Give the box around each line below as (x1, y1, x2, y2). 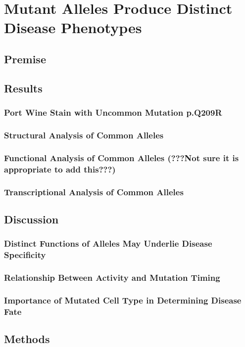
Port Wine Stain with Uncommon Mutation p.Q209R (4, 106, 222, 119)
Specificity (4, 249, 46, 261)
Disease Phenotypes (4, 17, 142, 38)
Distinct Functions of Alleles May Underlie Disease (4, 237, 212, 250)
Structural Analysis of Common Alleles (4, 129, 164, 141)
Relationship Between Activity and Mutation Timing (4, 271, 220, 283)
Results (4, 80, 43, 95)
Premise (4, 51, 46, 66)
